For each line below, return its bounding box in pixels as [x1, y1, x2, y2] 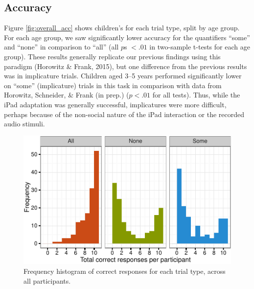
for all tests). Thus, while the [152, 90, 240, 100]
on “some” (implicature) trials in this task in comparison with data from [4, 80, 222, 90]
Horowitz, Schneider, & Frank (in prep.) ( [4, 90, 129, 100]
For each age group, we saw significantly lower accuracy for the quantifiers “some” [4, 32, 250, 42]
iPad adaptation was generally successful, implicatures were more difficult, [4, 99, 227, 109]
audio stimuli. [4, 119, 45, 129]
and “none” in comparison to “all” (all [4, 42, 119, 52]
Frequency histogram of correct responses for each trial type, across [23, 265, 226, 276]
